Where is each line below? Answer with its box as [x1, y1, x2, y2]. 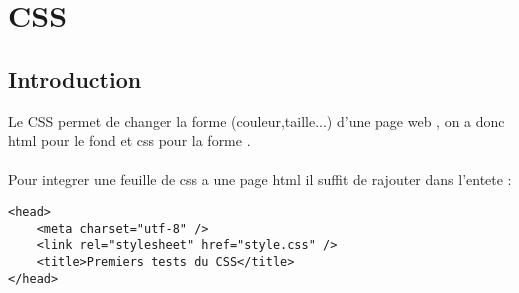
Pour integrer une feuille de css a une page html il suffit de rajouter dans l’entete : [8, 169, 512, 190]
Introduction [8, 63, 142, 94]
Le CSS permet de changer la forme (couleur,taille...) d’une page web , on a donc [8, 110, 505, 131]
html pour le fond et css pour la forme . [8, 130, 251, 151]
